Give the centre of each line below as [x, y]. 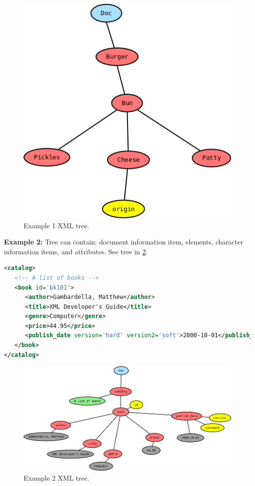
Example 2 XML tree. [56, 478]
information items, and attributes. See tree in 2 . [76, 251]
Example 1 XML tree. [56, 225]
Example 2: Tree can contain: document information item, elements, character [124, 242]
